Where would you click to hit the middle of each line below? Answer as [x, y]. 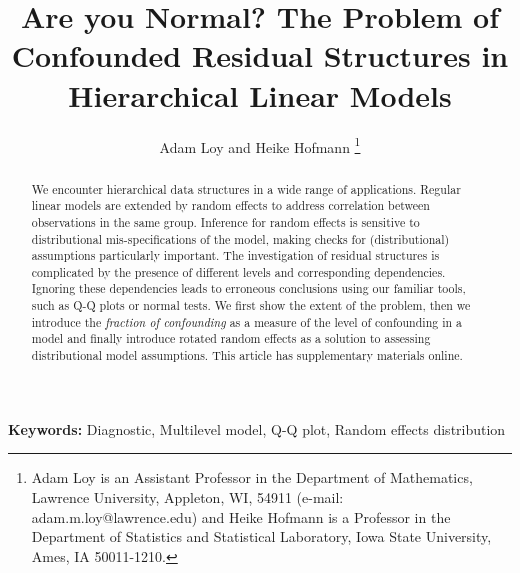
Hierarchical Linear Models [260, 94]
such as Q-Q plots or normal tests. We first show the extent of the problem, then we [251, 305]
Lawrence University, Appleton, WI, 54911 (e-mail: [187, 496]
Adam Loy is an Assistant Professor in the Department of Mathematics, [252, 477]
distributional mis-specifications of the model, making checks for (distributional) [240, 238]
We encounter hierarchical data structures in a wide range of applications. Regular [246, 188]
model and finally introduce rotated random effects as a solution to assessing [231, 338]
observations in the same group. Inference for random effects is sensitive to [225, 221]
